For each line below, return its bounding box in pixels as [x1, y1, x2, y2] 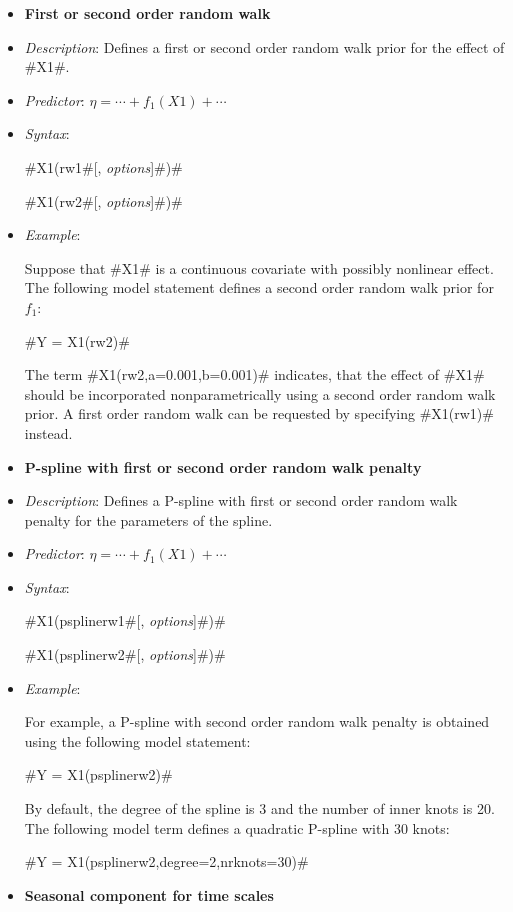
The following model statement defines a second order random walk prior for [24, 277, 494, 298]
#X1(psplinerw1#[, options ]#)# [24, 610, 226, 631]
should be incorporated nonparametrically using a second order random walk [24, 383, 496, 404]
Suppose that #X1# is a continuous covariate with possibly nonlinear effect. [24, 257, 494, 278]
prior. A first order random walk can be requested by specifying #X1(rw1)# [24, 403, 494, 424]
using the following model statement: [24, 730, 251, 751]
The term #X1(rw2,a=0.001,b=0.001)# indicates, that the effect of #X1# [24, 364, 485, 385]
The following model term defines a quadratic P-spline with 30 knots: [24, 817, 450, 838]
